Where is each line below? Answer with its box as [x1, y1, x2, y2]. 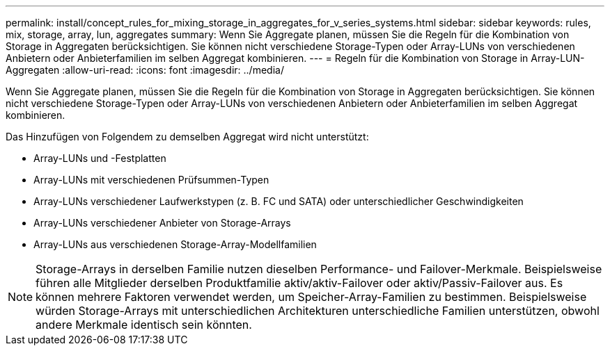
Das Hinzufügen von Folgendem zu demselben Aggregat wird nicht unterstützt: [6, 131, 369, 142]
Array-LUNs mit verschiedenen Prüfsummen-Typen [33, 174, 269, 186]
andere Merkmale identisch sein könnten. [36, 318, 252, 332]
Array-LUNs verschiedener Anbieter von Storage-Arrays [33, 217, 291, 229]
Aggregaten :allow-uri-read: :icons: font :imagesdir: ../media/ [6, 64, 284, 76]
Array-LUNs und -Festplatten [33, 152, 166, 164]
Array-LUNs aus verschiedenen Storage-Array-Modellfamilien [33, 238, 317, 250]
